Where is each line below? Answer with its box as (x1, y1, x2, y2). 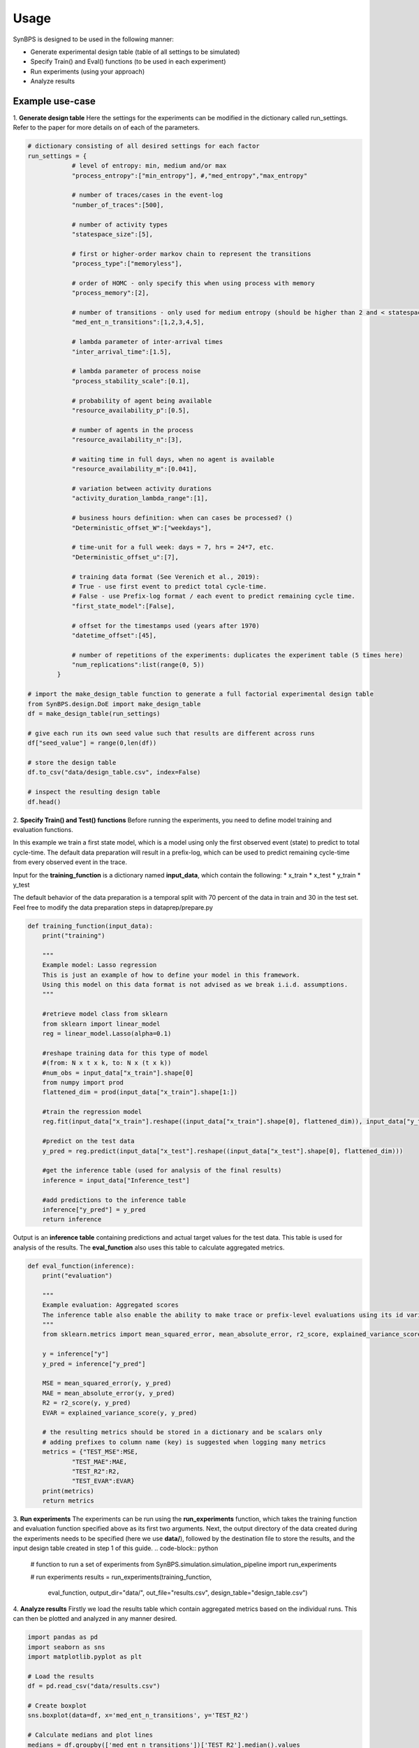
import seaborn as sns (27, 1643, 105, 1651)
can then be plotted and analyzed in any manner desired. (13, 1614, 177, 1623)
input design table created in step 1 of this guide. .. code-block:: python (13, 1544, 219, 1552)
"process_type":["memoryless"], (71, 259, 183, 268)
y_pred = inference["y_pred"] (42, 1360, 146, 1368)
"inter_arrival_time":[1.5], (71, 348, 172, 356)
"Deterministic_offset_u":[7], (71, 553, 179, 561)
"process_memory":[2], (71, 289, 149, 297)
